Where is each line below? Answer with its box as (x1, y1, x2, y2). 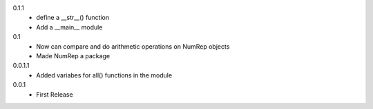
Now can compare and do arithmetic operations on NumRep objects (36, 42, 230, 51)
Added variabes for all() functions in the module (36, 71, 173, 79)
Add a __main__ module (36, 23, 103, 31)
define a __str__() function (36, 14, 110, 22)
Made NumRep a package (36, 51, 111, 60)
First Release (36, 90, 73, 99)
